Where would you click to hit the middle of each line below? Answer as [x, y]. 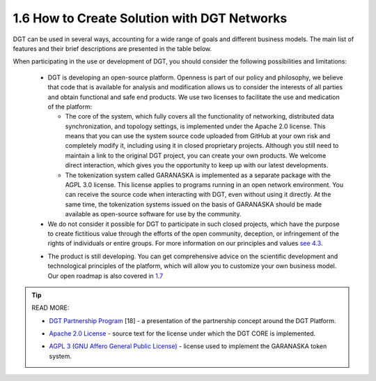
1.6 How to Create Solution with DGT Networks [150, 18]
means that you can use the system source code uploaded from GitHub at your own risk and [198, 136]
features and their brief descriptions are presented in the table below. [112, 48]
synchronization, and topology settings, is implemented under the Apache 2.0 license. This [196, 126]
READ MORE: [50, 308]
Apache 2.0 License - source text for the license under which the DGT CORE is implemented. [182, 334]
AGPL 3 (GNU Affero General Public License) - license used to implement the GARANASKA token [188, 346]
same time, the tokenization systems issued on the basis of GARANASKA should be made [194, 204]
